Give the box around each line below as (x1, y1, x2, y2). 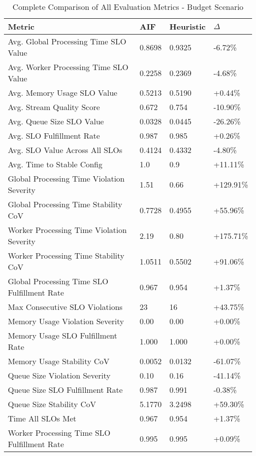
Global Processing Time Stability (8, 198, 123, 210)
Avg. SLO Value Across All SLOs (8, 144, 123, 155)
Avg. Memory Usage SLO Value (8, 87, 118, 98)
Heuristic (169, 21, 206, 32)
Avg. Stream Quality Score (8, 101, 100, 113)
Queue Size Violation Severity (8, 370, 111, 381)
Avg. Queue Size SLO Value (8, 115, 104, 127)
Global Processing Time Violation (8, 173, 125, 184)
